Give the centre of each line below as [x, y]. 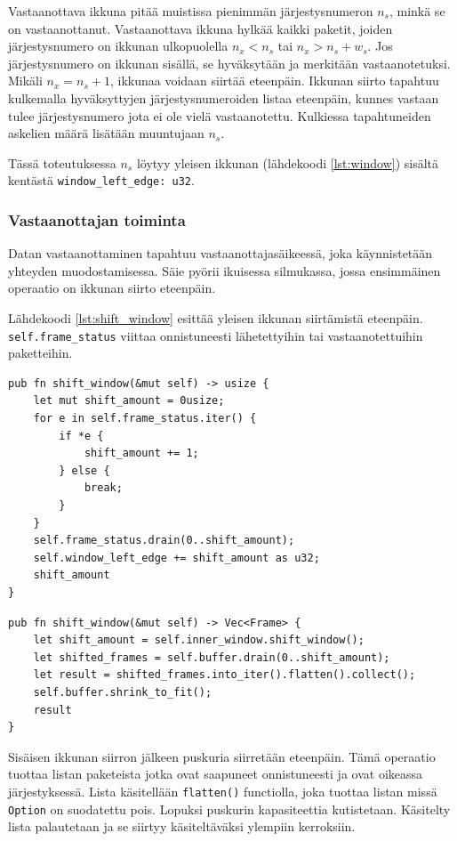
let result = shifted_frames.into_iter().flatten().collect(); [224, 675]
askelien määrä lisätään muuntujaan [106, 133]
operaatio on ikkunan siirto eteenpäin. [112, 288]
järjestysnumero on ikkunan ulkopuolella [118, 46]
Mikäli [25, 81]
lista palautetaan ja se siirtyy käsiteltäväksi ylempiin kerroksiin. [182, 826]
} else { [84, 470]
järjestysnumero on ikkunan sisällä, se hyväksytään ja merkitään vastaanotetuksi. [229, 63]
